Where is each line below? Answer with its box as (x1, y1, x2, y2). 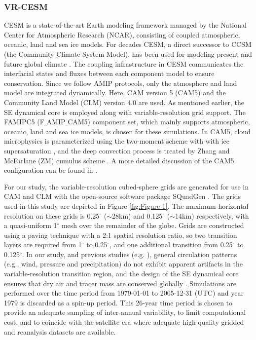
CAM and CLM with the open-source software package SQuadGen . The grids (4, 191, 241, 201)
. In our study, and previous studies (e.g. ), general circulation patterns (22, 249, 237, 259)
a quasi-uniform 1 (4, 220, 57, 230)
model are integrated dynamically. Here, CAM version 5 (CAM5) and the (4, 87, 226, 98)
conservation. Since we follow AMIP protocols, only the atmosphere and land (4, 77, 237, 88)
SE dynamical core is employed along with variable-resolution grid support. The (4, 107, 246, 117)
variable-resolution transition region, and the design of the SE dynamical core (4, 268, 239, 279)
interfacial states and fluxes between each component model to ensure (4, 68, 215, 78)
